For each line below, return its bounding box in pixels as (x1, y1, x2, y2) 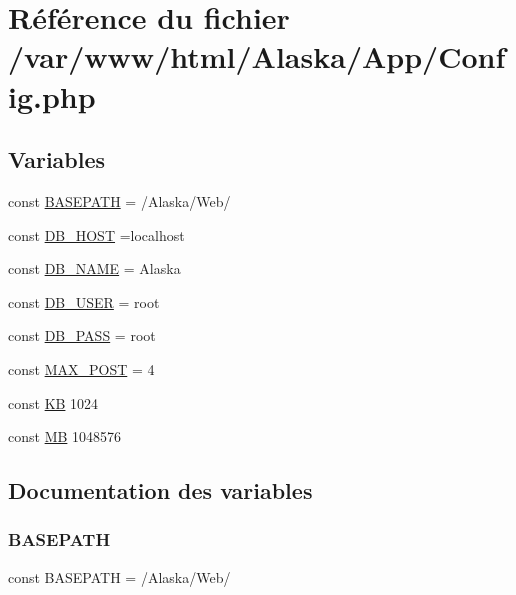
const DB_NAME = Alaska (8, 258, 181, 279)
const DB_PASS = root (8, 325, 156, 346)
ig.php (8, 75, 96, 116)
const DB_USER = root (8, 291, 160, 312)
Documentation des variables (8, 475, 313, 506)
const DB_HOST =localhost (8, 224, 185, 245)
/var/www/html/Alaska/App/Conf (8, 36, 506, 77)
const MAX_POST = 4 (8, 358, 155, 379)
